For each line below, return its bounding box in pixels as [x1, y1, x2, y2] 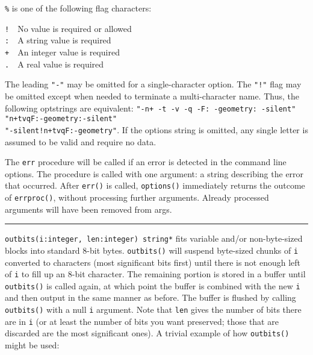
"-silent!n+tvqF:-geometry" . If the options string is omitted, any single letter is [5, 123, 308, 136]
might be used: [5, 339, 60, 351]
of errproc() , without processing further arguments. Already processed [5, 191, 269, 203]
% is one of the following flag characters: [5, 2, 152, 14]
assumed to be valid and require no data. [5, 135, 156, 148]
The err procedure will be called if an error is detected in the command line [5, 156, 287, 168]
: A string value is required [5, 34, 111, 46]
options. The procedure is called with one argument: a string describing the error [5, 167, 304, 180]
